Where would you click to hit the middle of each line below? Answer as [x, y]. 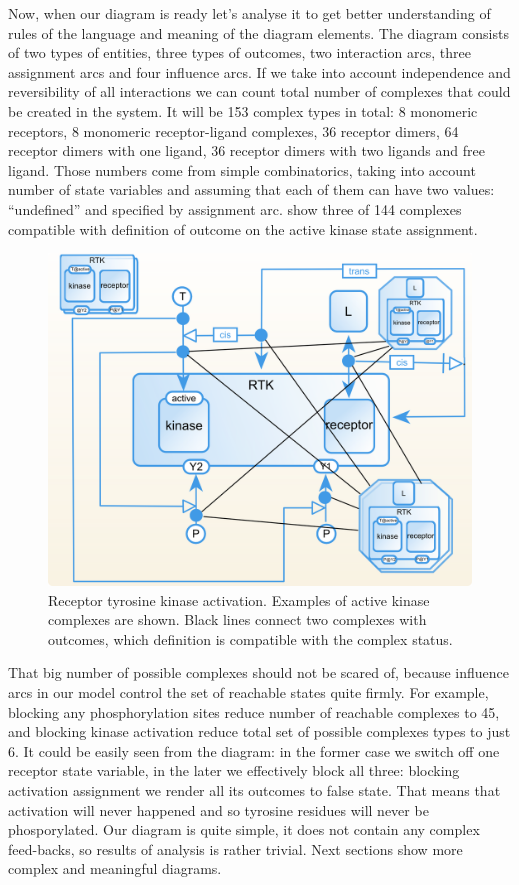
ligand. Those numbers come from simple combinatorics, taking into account [242, 169]
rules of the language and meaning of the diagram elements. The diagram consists [258, 32]
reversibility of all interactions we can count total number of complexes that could [259, 91]
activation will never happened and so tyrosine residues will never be [218, 809]
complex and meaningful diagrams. [115, 868]
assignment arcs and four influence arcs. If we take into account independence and [259, 71]
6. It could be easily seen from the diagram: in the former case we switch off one [254, 750]
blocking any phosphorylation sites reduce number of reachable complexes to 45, [254, 711]
